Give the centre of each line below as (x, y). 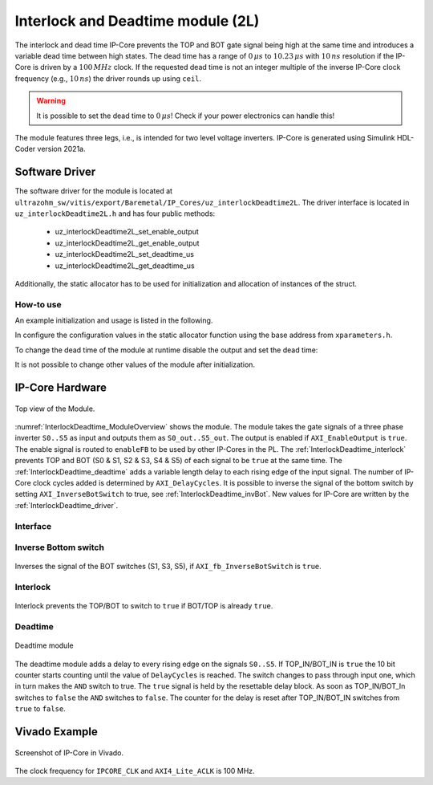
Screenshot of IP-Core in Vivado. (69, 752)
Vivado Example (56, 732)
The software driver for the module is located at (93, 191)
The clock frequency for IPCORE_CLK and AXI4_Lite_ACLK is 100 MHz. (135, 771)
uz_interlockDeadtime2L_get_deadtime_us (125, 266)
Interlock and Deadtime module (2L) (137, 21)
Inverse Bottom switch (59, 547)
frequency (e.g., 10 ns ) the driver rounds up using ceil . (108, 78)
